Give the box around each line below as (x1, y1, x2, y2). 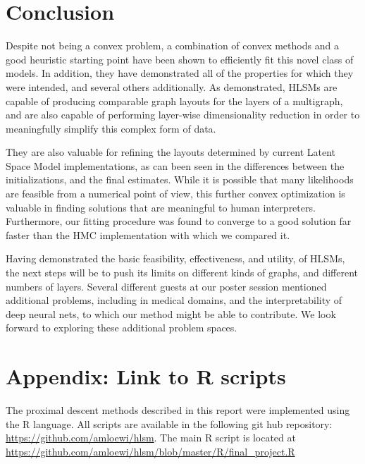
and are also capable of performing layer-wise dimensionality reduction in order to (6, 107, 360, 122)
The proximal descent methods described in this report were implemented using (6, 403, 350, 417)
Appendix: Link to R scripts (6, 362, 286, 391)
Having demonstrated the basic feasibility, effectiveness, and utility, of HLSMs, (6, 251, 345, 266)
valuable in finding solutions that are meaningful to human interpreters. (6, 200, 316, 214)
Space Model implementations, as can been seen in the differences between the (6, 158, 345, 173)
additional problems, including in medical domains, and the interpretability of (6, 293, 342, 307)
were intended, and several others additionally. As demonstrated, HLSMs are (6, 79, 338, 94)
